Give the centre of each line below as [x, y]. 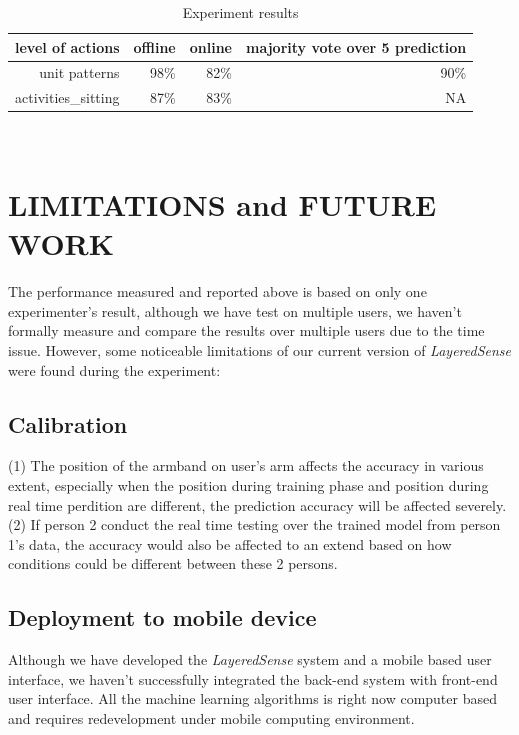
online [211, 46]
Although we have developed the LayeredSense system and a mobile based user [250, 659]
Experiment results [240, 12]
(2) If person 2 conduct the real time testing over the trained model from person [254, 524]
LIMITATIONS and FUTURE [222, 204]
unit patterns [79, 72]
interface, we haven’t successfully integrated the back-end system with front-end [253, 678]
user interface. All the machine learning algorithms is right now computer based [252, 698]
